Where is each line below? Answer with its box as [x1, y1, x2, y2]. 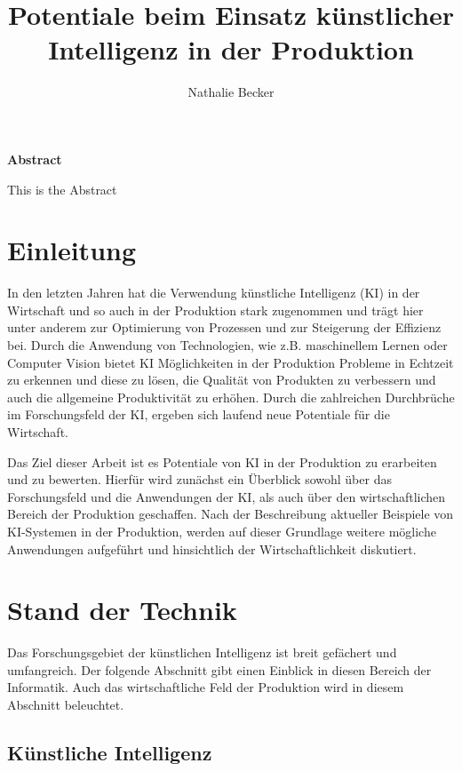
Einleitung [7, 232, 137, 268]
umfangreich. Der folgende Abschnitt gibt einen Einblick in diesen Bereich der [7, 660, 432, 679]
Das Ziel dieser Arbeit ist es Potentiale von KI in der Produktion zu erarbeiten [7, 452, 437, 471]
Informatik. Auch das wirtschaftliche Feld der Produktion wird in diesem [7, 678, 404, 696]
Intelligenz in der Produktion [48, 31, 414, 68]
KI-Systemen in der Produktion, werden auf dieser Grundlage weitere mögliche [7, 521, 436, 540]
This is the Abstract [7, 179, 117, 198]
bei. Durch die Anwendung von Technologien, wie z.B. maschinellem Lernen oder [7, 336, 448, 354]
